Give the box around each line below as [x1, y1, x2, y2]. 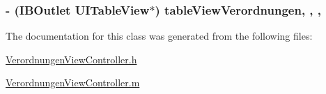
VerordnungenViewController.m [6, 75, 140, 90]
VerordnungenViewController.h [6, 52, 137, 66]
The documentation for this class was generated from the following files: [6, 29, 313, 43]
